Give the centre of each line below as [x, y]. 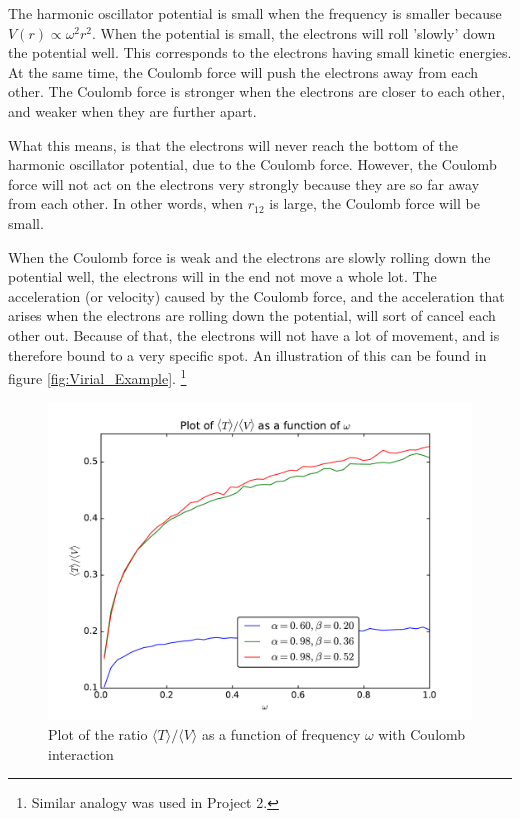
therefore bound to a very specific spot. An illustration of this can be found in [247, 354]
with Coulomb [422, 733]
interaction [81, 753]
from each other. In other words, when [126, 203]
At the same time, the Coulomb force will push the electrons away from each [243, 71]
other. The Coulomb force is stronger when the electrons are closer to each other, [257, 91]
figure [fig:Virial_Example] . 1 [97, 376]
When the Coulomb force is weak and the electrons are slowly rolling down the [249, 256]
